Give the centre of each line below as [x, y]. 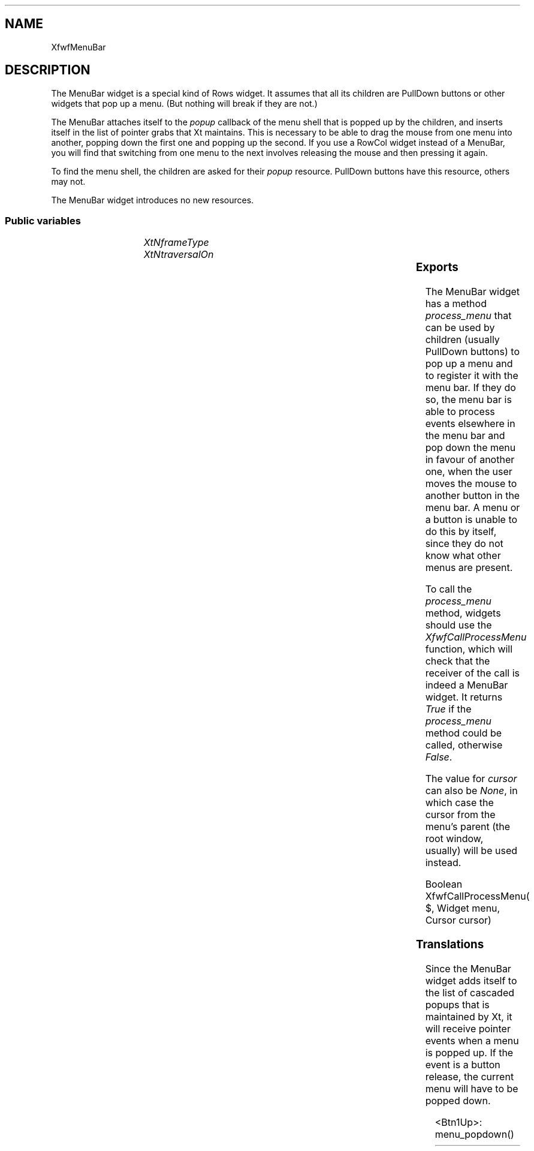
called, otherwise [464, 745]
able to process [460, 412]
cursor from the [460, 815]
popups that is [457, 1004]
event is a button [463, 1064]
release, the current [470, 1076]
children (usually [462, 340]
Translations [450, 944]
